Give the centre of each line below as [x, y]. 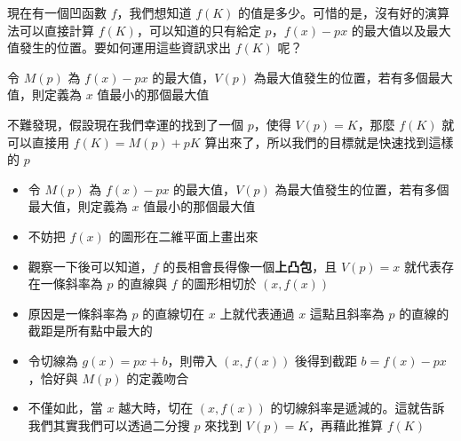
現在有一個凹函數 [57, 12]
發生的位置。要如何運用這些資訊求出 [125, 47]
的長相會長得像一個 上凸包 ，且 [250, 266]
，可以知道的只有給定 [199, 30]
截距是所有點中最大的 [90, 331]
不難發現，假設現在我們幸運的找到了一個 [125, 124]
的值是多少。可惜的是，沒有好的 [332, 12]
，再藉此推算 [346, 425]
